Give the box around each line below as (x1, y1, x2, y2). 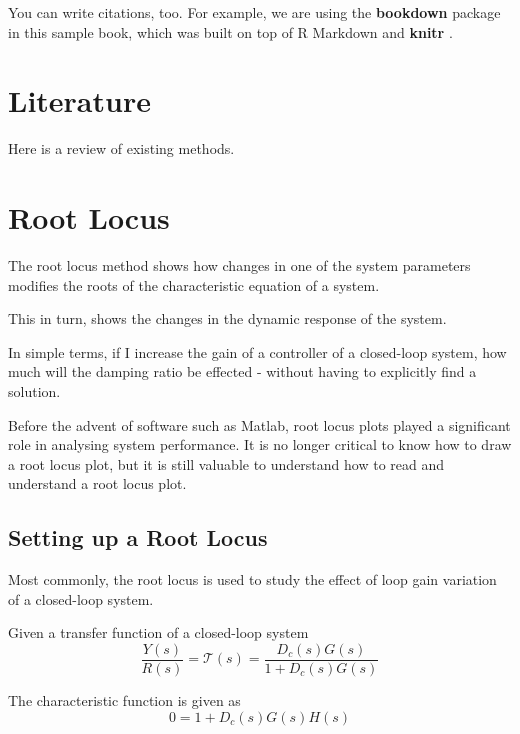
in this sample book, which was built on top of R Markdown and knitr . (8, 21, 453, 42)
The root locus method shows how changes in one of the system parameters (8, 255, 471, 276)
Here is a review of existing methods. (8, 138, 235, 159)
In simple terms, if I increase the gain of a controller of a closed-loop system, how (8, 341, 507, 362)
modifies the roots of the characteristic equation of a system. (8, 274, 380, 295)
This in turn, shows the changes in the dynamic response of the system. (8, 308, 447, 329)
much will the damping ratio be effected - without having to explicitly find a (8, 361, 477, 382)
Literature (8, 80, 151, 121)
